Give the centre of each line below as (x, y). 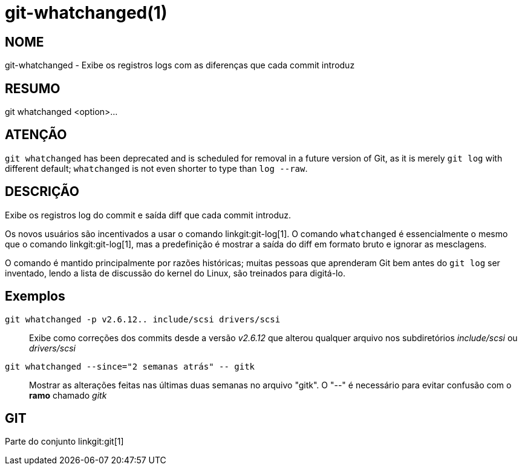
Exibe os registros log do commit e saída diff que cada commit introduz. (148, 215)
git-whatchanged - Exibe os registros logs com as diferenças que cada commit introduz (180, 65)
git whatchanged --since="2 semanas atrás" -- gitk (130, 366)
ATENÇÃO (36, 135)
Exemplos (35, 296)
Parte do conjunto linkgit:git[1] (64, 442)
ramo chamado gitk (68, 395)
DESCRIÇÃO (42, 192)
